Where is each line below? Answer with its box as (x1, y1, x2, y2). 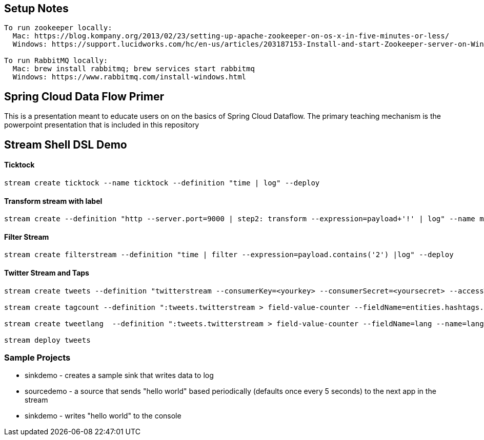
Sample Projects (4, 352, 71, 363)
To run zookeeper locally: (4, 24, 112, 32)
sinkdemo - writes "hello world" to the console (25, 411, 181, 421)
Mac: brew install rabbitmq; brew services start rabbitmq (12, 65, 255, 73)
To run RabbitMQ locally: (4, 56, 108, 65)
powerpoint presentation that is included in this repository (4, 120, 199, 130)
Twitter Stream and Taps (4, 268, 89, 277)
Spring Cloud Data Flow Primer (4, 90, 164, 103)
